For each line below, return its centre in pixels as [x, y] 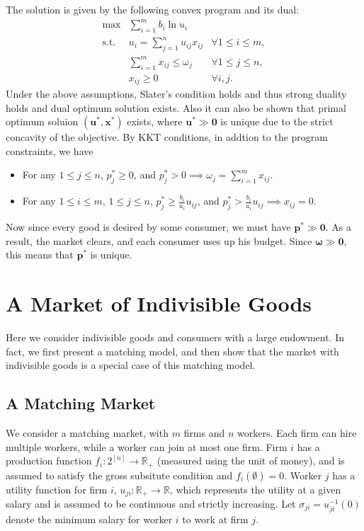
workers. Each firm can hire [297, 432]
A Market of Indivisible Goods [159, 303]
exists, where [155, 121]
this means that [40, 255]
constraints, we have [50, 150]
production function [49, 461]
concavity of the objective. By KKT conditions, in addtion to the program [167, 137]
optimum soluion [42, 121]
